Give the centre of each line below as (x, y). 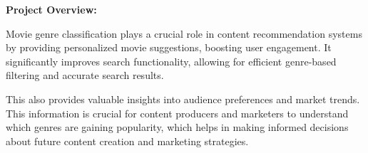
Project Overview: (51, 9)
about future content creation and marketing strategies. (127, 141)
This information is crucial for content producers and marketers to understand (177, 113)
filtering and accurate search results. (85, 75)
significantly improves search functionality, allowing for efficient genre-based (171, 61)
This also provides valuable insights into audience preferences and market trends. (183, 99)
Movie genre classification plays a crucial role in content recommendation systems (184, 33)
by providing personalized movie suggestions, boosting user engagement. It (169, 47)
